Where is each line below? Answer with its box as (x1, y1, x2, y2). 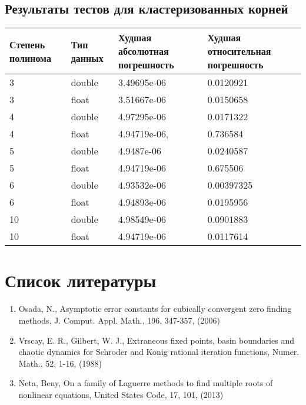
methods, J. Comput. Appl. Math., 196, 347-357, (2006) (18, 314, 220, 326)
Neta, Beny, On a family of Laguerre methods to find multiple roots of (18, 377, 273, 389)
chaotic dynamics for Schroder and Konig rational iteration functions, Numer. (18, 345, 300, 358)
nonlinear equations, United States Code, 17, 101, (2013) (18, 388, 224, 400)
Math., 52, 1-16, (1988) (18, 357, 102, 369)
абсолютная (118, 44, 169, 58)
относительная (207, 44, 271, 58)
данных (71, 51, 104, 65)
